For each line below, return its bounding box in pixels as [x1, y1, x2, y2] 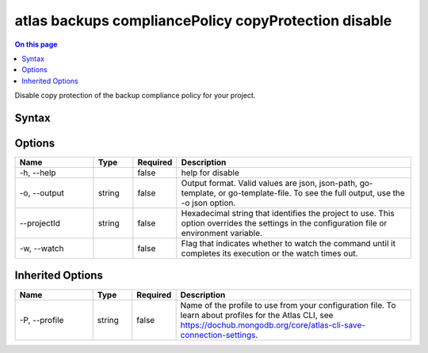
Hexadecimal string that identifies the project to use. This [181, 208, 396, 219]
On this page [14, 40, 58, 49]
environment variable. [181, 228, 263, 239]
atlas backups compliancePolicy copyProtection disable [14, 12, 392, 29]
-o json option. [181, 198, 236, 209]
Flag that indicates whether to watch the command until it [181, 238, 396, 249]
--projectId [19, 218, 61, 229]
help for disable [181, 167, 239, 178]
